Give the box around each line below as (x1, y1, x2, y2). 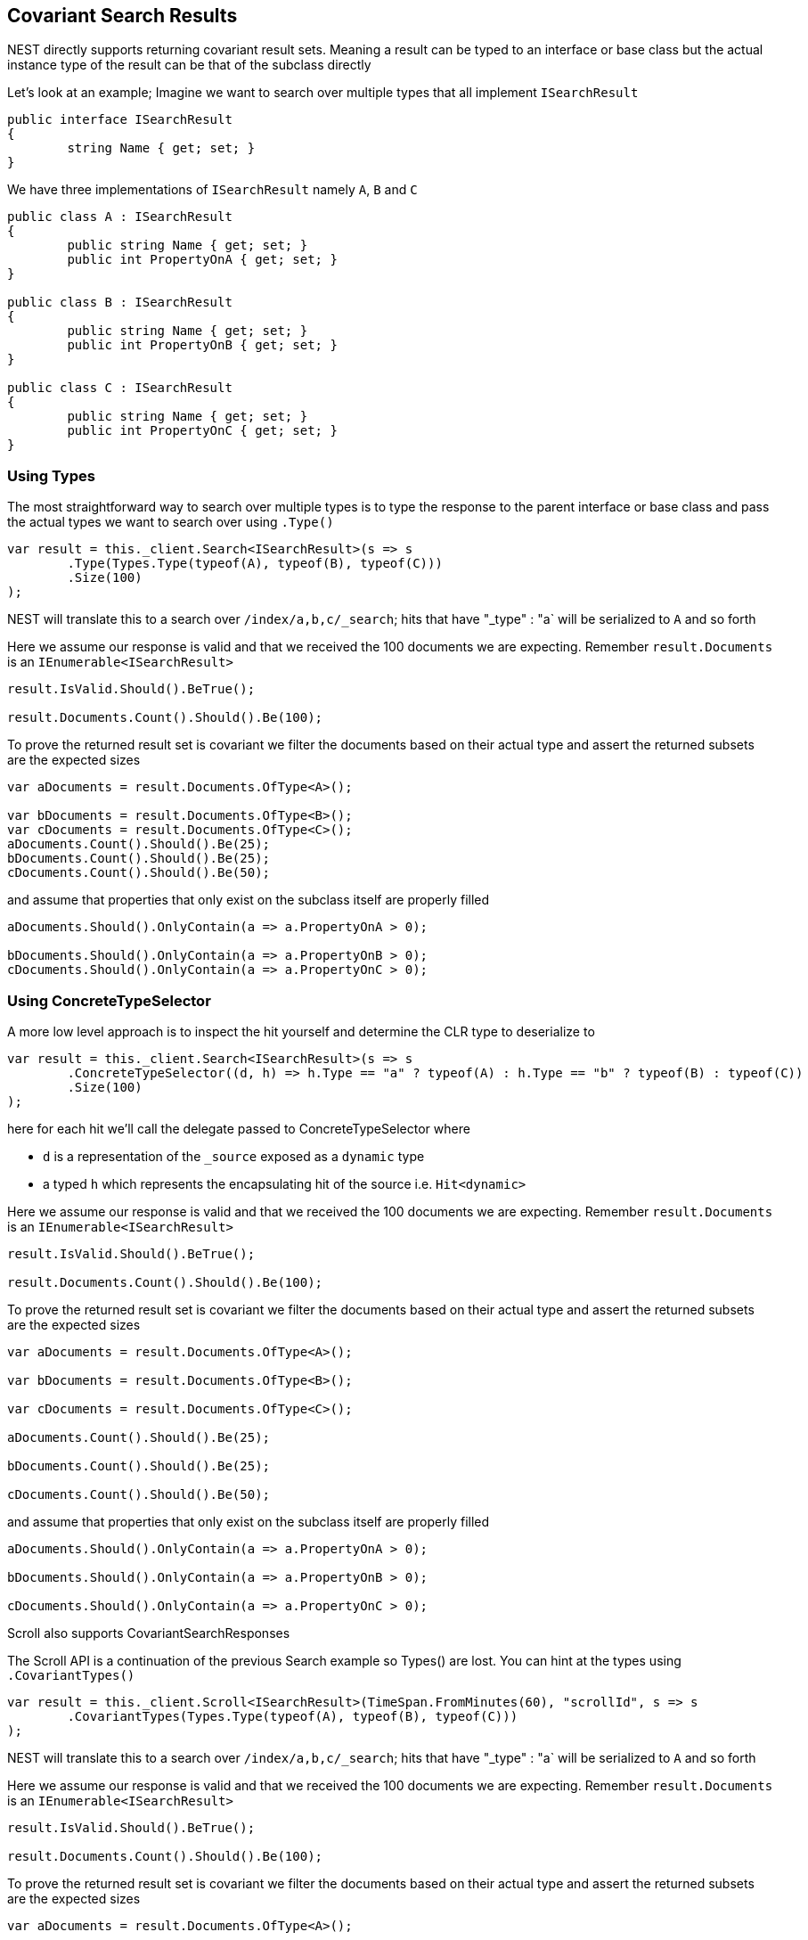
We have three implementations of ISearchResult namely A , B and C (7, 182, 418, 198)
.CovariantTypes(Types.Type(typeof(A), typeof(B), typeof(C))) (67, 1708, 518, 1723)
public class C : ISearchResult (7, 381, 233, 396)
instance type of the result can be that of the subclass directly (7, 57, 371, 73)
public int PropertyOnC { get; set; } (67, 423, 338, 438)
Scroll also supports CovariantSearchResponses (7, 1625, 290, 1641)
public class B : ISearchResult (7, 295, 233, 310)
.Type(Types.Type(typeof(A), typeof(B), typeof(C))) (67, 556, 443, 571)
